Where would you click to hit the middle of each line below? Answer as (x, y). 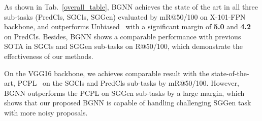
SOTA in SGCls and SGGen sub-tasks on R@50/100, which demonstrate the (123, 46)
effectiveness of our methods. (49, 56)
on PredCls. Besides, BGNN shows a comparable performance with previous (123, 36)
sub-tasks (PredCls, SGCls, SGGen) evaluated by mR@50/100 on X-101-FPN (125, 16)
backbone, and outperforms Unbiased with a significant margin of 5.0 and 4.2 (128, 26)
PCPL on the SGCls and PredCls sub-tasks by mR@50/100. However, (128, 83)
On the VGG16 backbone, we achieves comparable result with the (107, 73)
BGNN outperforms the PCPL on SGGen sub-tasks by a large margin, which (124, 93)
